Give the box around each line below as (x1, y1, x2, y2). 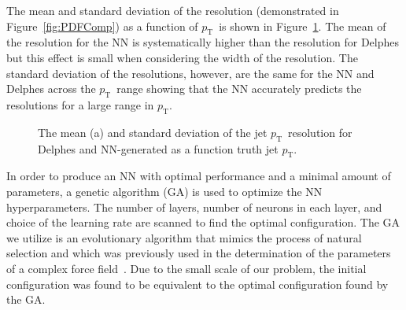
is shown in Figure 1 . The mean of (219, 17, 386, 34)
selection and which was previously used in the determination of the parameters (6, 245, 391, 261)
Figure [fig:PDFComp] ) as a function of (6, 17, 198, 34)
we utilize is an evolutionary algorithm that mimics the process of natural (6, 229, 362, 245)
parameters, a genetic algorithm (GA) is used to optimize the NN (6, 183, 323, 199)
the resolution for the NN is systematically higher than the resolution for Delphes (6, 34, 400, 50)
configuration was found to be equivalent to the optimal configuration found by (6, 275, 389, 292)
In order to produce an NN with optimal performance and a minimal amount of (6, 168, 391, 184)
